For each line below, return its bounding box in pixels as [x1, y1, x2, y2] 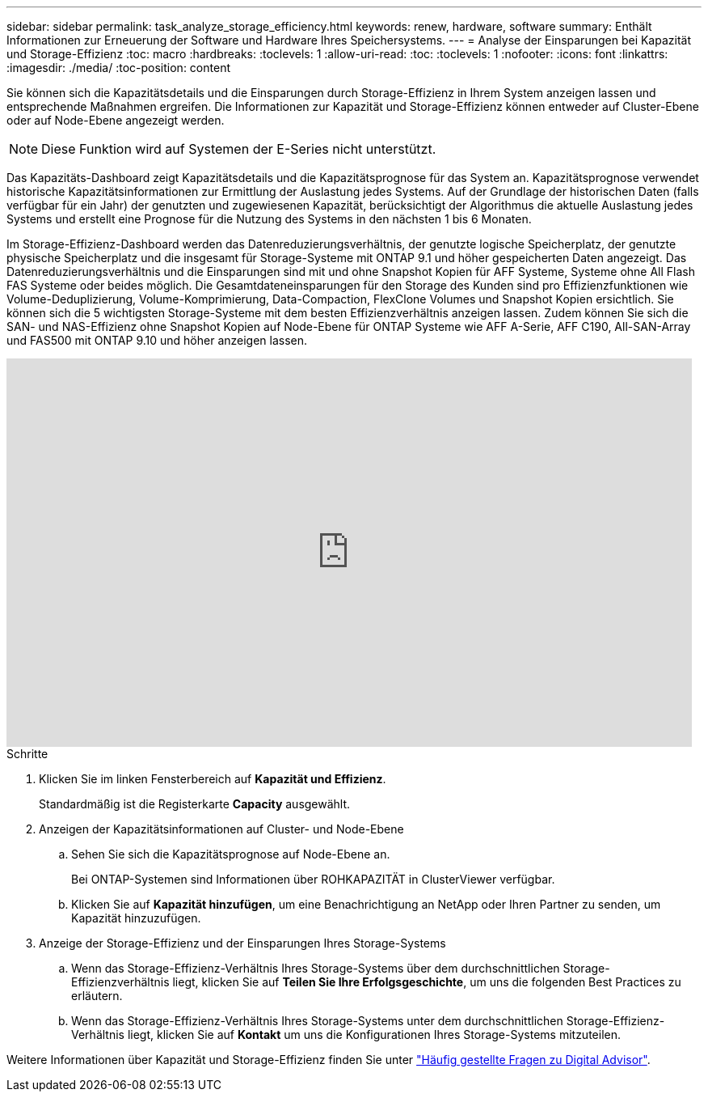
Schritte [6, 747, 48, 761]
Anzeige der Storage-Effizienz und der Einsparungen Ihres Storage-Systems [39, 936, 446, 950]
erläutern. [71, 989, 123, 1003]
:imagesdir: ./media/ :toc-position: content [6, 61, 230, 74]
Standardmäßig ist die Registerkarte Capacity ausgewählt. [39, 797, 351, 811]
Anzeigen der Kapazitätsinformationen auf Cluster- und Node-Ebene [39, 822, 404, 836]
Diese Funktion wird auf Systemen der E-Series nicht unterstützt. [41, 141, 436, 157]
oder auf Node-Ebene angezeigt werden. [6, 113, 225, 127]
